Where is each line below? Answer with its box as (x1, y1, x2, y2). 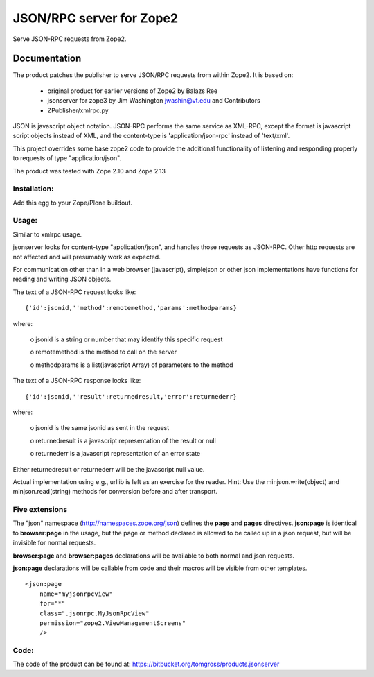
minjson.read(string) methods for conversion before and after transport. (12, 488, 218, 496)
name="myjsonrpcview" (39, 590, 114, 598)
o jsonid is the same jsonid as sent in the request (30, 424, 170, 432)
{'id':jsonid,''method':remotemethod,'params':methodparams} (25, 304, 237, 312)
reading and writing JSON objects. (12, 275, 112, 284)
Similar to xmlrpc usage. (12, 230, 82, 239)
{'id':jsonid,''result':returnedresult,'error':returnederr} (25, 393, 237, 400)
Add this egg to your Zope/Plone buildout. (12, 198, 133, 207)
